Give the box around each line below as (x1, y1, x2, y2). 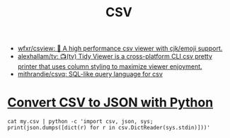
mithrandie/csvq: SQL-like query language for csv (17, 70, 163, 79)
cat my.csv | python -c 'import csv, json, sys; (7, 118, 154, 125)
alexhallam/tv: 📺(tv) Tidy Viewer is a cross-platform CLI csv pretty (17, 52, 212, 61)
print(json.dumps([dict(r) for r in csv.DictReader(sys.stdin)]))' (7, 125, 211, 132)
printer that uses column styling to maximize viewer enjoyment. (17, 62, 203, 71)
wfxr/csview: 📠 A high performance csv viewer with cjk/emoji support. (17, 44, 223, 53)
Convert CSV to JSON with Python (7, 95, 214, 110)
